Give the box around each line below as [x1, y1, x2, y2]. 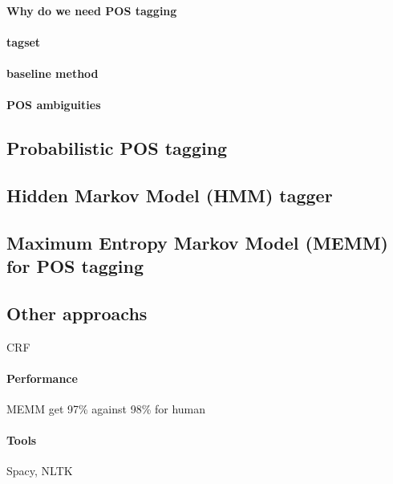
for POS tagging [6, 254, 144, 279]
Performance [6, 369, 78, 386]
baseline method [6, 64, 99, 81]
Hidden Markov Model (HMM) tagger [6, 182, 333, 207]
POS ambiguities [6, 96, 101, 113]
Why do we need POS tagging [6, 2, 177, 18]
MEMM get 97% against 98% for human [6, 401, 206, 417]
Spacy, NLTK [6, 462, 73, 479]
